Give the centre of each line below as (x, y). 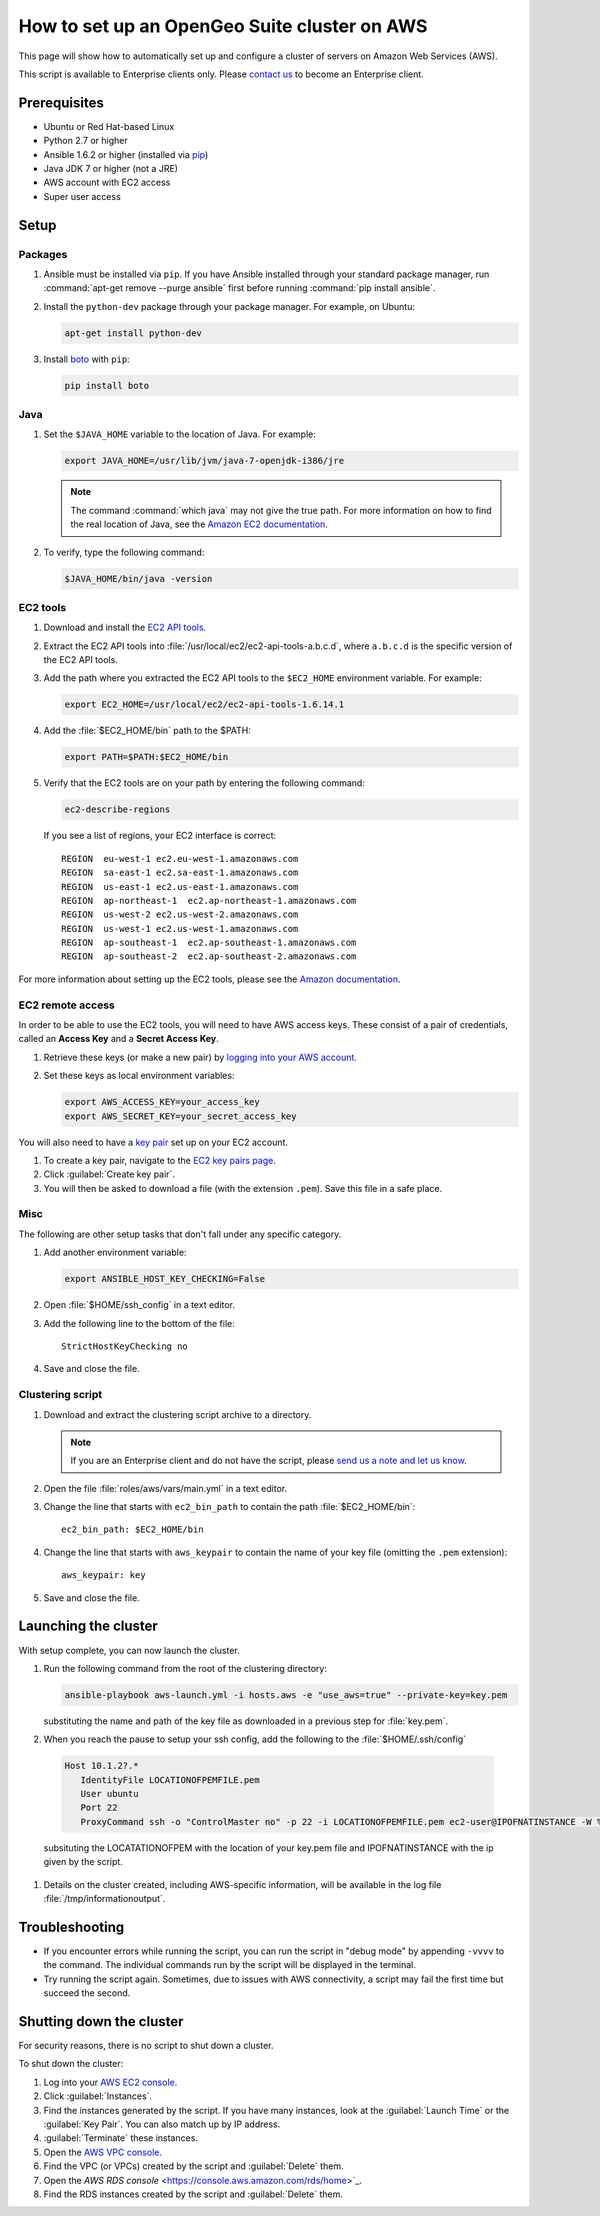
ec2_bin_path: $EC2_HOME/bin (132, 1529)
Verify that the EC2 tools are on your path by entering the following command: (204, 783)
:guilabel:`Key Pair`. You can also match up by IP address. (162, 2124)
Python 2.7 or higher (86, 141)
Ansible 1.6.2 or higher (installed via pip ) (126, 154)
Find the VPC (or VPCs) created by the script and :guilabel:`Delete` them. (193, 2166)
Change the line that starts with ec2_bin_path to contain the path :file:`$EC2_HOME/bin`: (229, 1507)
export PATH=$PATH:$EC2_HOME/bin (146, 757)
